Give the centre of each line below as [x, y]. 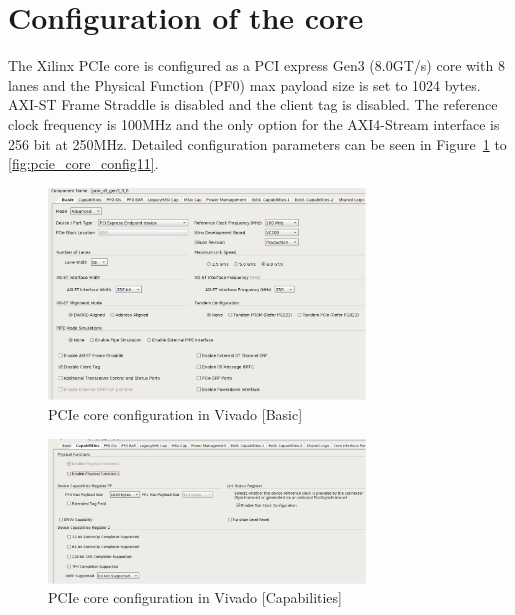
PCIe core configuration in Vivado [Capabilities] [195, 597]
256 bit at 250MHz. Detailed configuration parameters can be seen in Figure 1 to [257, 143]
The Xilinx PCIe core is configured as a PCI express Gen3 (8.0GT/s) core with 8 [256, 65]
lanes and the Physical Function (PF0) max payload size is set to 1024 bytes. [244, 84]
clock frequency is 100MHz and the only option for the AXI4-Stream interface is [254, 123]
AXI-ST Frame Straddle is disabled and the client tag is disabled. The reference [253, 104]
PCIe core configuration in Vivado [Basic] [175, 414]
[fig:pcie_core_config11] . [83, 163]
